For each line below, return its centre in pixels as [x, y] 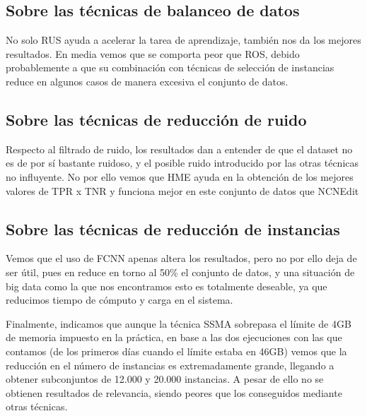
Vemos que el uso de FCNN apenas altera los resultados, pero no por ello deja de [181, 258]
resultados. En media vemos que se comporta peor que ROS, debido [153, 53]
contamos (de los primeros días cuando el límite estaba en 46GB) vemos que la [176, 351]
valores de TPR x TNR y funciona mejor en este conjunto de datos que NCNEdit [182, 190]
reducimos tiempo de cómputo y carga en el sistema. [120, 300]
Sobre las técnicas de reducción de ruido [156, 119]
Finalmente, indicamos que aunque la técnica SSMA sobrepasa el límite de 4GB [179, 323]
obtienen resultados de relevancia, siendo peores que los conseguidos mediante [174, 392]
